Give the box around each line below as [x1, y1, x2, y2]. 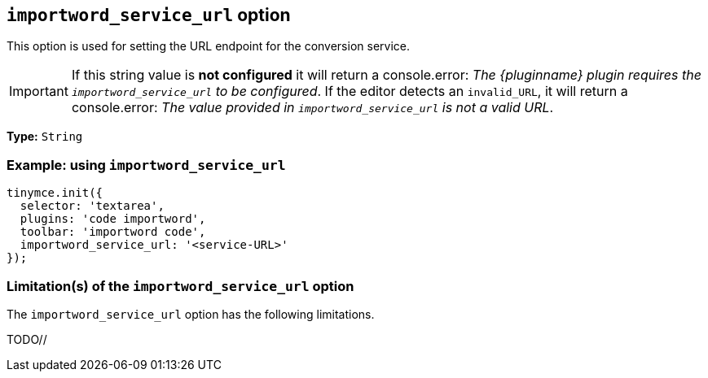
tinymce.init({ [7, 186, 103, 200]
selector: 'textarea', [20, 199, 165, 213]
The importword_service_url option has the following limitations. [7, 306, 375, 321]
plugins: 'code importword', [20, 212, 206, 226]
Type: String [7, 129, 83, 144]
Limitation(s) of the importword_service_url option [7, 277, 354, 294]
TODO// [7, 332, 47, 346]
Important [9, 83, 68, 100]
